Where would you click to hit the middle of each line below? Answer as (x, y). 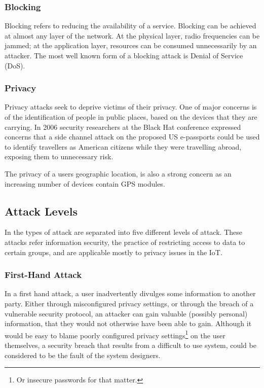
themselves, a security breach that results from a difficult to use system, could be (130, 345)
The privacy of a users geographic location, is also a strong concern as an (118, 173)
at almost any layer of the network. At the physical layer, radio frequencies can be (132, 35)
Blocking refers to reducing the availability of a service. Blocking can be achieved (130, 26)
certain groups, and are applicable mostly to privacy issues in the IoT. (114, 252)
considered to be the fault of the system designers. (83, 355)
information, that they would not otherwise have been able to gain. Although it (128, 323)
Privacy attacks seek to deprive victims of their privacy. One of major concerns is (131, 107)
